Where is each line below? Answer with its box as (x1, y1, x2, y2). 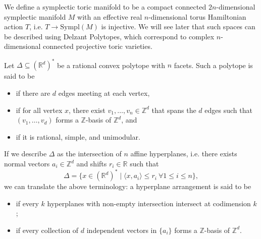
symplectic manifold (4, 11, 66, 22)
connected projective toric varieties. (43, 41, 152, 51)
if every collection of (16, 224, 79, 235)
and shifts (76, 158, 107, 169)
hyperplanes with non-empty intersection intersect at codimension (47, 198, 251, 208)
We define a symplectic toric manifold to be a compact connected (4, 2, 206, 12)
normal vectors (4, 158, 50, 169)
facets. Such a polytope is (174, 59, 253, 70)
